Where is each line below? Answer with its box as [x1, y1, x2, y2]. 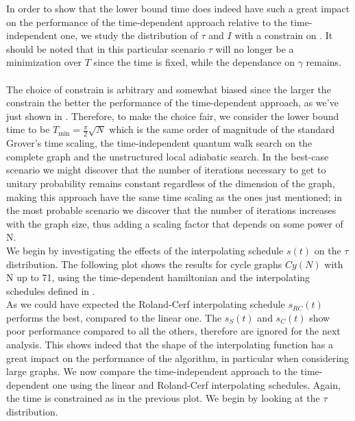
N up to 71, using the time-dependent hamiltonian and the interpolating [6, 270, 310, 285]
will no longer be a [215, 41, 294, 56]
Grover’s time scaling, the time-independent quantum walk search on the [6, 136, 313, 150]
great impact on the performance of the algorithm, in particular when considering [6, 350, 350, 365]
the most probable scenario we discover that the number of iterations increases [6, 203, 336, 217]
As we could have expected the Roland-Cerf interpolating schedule [6, 297, 285, 311]
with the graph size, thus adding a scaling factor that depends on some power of [6, 216, 343, 230]
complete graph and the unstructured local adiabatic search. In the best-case [6, 149, 329, 163]
